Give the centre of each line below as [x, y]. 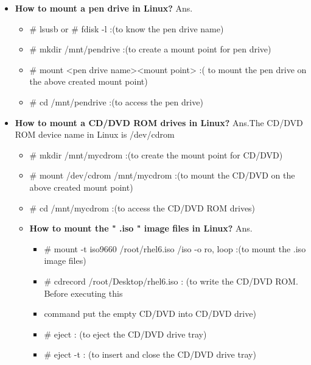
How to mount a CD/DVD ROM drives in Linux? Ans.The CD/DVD [159, 122]
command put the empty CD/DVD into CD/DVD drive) [150, 314]
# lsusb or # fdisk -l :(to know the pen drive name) [127, 28]
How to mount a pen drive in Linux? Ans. [104, 8]
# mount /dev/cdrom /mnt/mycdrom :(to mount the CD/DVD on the [162, 175]
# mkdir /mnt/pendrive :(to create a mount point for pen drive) [150, 49]
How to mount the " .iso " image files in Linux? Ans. [141, 228]
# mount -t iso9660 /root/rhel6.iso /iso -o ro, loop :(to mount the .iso [175, 248]
